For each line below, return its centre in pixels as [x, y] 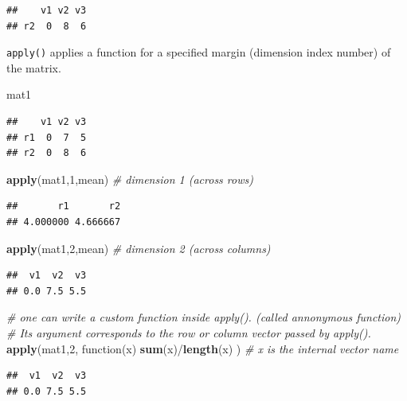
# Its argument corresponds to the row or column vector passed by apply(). [189, 332]
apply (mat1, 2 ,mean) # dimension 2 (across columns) [139, 248]
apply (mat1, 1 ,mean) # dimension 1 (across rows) [130, 179]
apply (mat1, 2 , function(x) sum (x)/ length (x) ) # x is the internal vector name [203, 348]
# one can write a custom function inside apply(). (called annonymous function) [204, 317]
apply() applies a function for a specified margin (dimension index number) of [199, 52]
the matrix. [34, 67]
